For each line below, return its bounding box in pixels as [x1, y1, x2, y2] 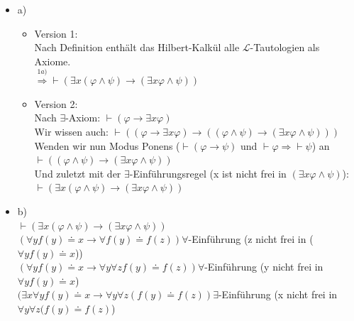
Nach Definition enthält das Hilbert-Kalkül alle [34, 40, 240, 55]
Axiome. [34, 53, 71, 68]
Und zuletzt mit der [34, 165, 121, 180]
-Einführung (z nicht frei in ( [188, 232, 314, 246]
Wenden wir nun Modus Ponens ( [34, 138, 180, 153]
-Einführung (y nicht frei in [204, 259, 323, 274]
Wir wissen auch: [34, 124, 109, 138]
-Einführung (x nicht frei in [218, 287, 338, 302]
